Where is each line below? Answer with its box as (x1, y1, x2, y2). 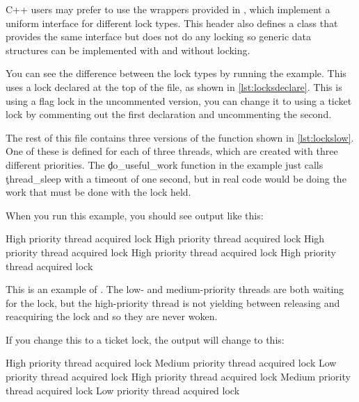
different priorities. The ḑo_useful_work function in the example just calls (6, 157, 324, 171)
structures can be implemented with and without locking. (6, 42, 250, 57)
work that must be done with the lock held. (6, 185, 191, 199)
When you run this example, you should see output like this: (6, 208, 264, 222)
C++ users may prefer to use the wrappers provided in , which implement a (6, 2, 330, 16)
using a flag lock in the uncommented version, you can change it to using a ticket (6, 93, 352, 108)
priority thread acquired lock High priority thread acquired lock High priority (6, 244, 336, 259)
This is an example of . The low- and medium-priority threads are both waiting (6, 282, 344, 296)
